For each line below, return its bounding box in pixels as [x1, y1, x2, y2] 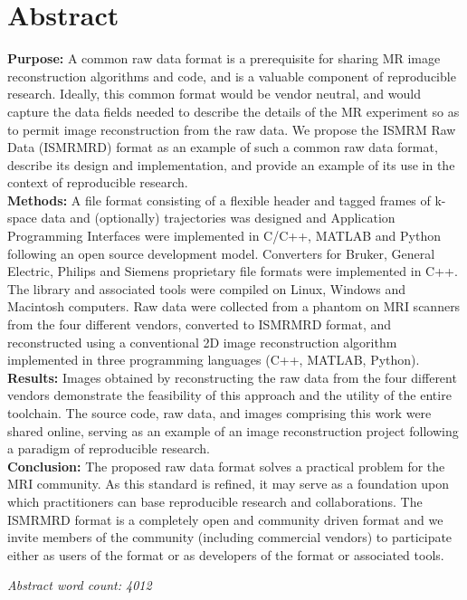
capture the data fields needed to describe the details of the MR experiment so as [7, 101, 460, 120]
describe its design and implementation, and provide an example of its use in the [7, 155, 455, 174]
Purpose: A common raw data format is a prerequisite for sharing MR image [7, 49, 441, 68]
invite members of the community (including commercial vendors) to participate [7, 528, 453, 547]
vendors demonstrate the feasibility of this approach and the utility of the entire [7, 386, 452, 405]
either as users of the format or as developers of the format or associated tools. [7, 545, 444, 564]
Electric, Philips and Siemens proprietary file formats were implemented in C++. [7, 262, 458, 281]
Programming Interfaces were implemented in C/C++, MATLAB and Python [7, 226, 441, 245]
